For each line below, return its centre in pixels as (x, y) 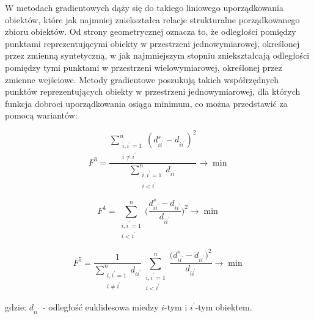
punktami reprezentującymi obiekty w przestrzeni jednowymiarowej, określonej (152, 43)
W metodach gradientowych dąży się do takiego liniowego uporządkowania (144, 7)
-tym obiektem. (224, 306)
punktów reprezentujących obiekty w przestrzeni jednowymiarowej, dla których (153, 91)
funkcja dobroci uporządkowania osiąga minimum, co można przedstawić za (146, 103)
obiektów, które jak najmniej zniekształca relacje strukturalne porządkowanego (152, 19)
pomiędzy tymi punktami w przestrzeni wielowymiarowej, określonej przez (144, 67)
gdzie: (16, 306)
